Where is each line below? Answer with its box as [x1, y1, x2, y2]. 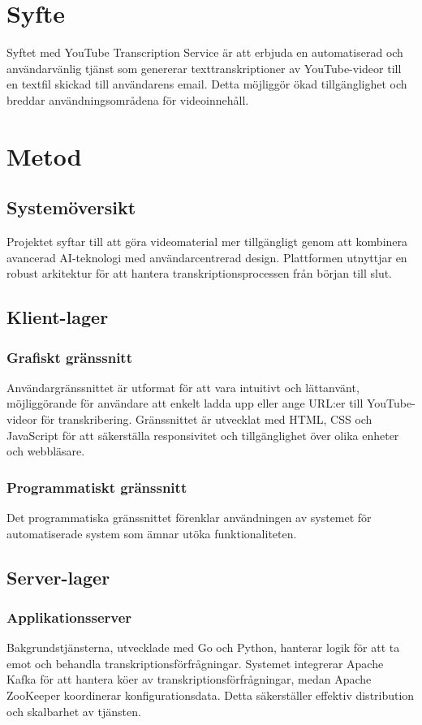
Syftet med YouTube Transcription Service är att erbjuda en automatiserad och [6, 44, 403, 61]
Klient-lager [6, 304, 109, 330]
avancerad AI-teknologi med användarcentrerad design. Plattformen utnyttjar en [6, 248, 407, 265]
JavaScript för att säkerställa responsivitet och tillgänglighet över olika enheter [6, 426, 399, 443]
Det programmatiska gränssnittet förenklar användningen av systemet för [6, 509, 372, 526]
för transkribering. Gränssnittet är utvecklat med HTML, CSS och [41, 411, 372, 428]
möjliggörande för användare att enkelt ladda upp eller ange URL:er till [6, 395, 364, 412]
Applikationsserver [6, 606, 132, 627]
